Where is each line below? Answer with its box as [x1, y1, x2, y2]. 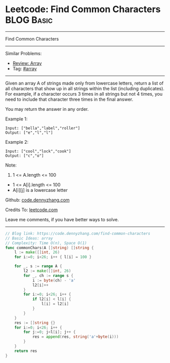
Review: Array [12, 60, 42, 66]
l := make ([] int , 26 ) [14, 250, 60, 255]
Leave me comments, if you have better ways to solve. [5, 216, 119, 222]
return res [14, 348, 37, 353]
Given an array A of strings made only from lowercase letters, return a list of [5, 80, 164, 86]
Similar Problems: [5, 50, 42, 56]
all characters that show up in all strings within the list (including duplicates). [5, 85, 164, 92]
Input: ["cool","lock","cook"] [5, 148, 71, 154]
